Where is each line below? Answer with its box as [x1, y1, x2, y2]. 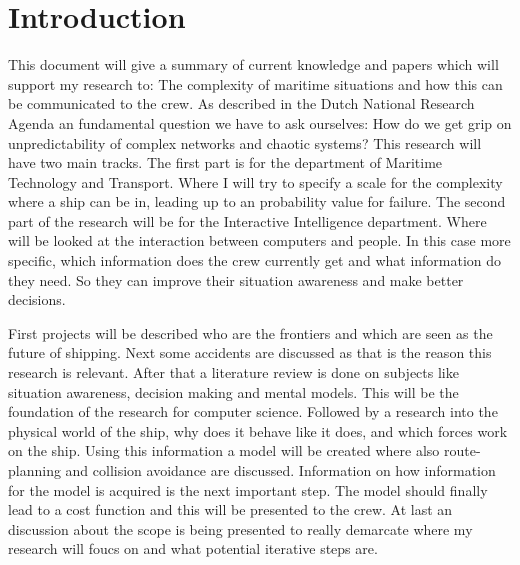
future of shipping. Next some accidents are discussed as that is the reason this [8, 342, 492, 363]
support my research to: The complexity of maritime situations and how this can [8, 73, 503, 94]
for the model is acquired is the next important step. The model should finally [8, 479, 488, 500]
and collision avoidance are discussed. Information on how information [65, 460, 496, 480]
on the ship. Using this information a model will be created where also [8, 440, 440, 461]
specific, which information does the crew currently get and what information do [8, 250, 502, 271]
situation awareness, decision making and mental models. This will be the [8, 381, 459, 402]
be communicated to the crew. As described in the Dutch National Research [8, 93, 475, 114]
